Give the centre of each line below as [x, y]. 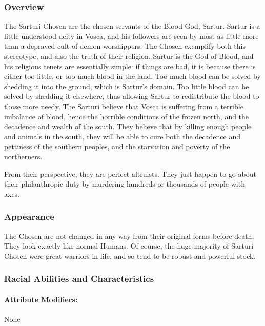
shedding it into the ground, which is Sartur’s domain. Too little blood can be [127, 86]
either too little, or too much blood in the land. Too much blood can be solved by [132, 76]
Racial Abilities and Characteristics [79, 279]
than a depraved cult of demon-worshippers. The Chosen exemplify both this [125, 46]
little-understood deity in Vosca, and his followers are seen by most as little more [131, 36]
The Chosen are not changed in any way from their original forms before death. [129, 236]
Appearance [29, 217]
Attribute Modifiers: [41, 299]
